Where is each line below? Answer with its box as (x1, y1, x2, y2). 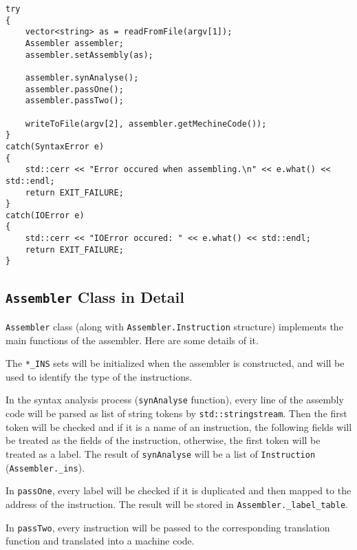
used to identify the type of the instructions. (6, 369, 193, 383)
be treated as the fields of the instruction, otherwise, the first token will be (6, 433, 321, 447)
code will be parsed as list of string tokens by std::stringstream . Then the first (6, 406, 347, 421)
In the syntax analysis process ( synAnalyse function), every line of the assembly (6, 392, 344, 407)
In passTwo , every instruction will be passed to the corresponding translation (6, 520, 330, 534)
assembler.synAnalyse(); (25, 72, 139, 83)
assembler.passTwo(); (25, 96, 124, 106)
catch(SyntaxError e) (6, 141, 105, 151)
